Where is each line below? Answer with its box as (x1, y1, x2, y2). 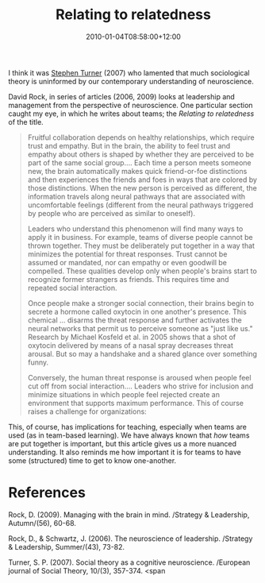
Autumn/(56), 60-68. (8, 518, 77, 527)
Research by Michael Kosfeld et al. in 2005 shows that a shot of (27, 332, 236, 342)
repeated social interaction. (27, 283, 117, 292)
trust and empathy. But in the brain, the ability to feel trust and (27, 141, 231, 150)
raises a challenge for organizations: (27, 407, 147, 416)
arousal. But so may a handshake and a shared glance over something (27, 349, 258, 358)
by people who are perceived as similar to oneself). (27, 208, 196, 218)
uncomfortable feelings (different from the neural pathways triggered (27, 200, 254, 210)
